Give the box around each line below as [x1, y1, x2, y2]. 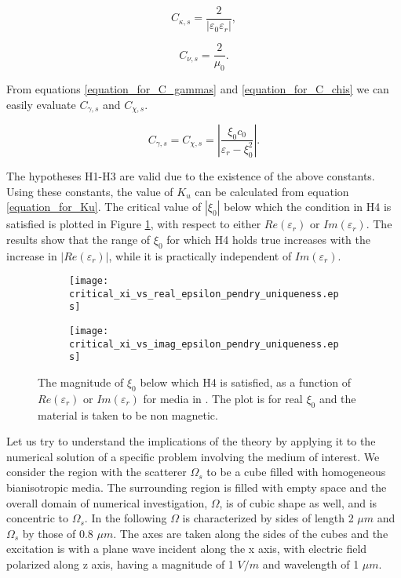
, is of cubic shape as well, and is [219, 494, 377, 511]
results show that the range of [6, 231, 151, 247]
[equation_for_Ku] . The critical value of [6, 198, 202, 215]
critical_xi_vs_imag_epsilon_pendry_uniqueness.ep [69, 338, 339, 350]
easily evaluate [6, 96, 76, 112]
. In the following [84, 510, 167, 526]
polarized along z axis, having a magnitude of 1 [6, 556, 234, 573]
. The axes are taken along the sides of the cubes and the [113, 525, 388, 541]
